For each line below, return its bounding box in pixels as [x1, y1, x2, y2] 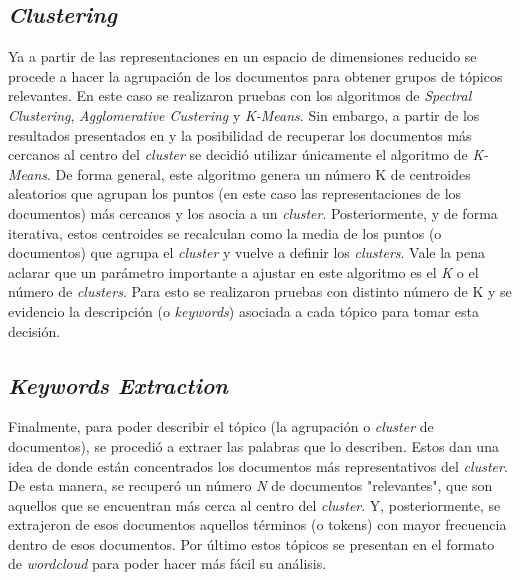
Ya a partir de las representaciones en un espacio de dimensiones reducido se [8, 46, 477, 67]
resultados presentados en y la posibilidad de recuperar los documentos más [8, 124, 472, 145]
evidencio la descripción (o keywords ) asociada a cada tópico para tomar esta [8, 300, 480, 321]
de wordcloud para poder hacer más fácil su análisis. [8, 553, 327, 574]
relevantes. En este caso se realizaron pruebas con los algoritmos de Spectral [8, 85, 472, 106]
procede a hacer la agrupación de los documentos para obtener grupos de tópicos [8, 65, 503, 86]
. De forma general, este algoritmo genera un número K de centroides [47, 163, 471, 184]
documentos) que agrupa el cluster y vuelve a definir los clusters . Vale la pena [8, 242, 485, 263]
